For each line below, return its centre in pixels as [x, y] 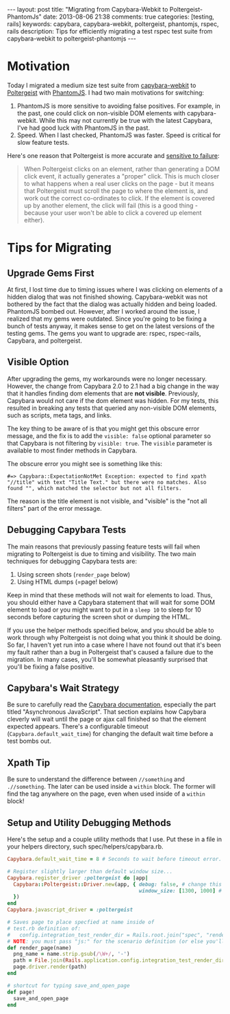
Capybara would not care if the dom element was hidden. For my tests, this [113, 400]
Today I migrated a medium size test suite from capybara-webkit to [102, 85]
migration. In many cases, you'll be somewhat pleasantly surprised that [107, 659]
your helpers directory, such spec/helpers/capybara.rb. [85, 846]
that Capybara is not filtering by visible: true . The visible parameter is [110, 443]
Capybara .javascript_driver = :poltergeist [70, 910]
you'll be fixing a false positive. [51, 667]
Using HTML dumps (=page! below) [67, 581]
